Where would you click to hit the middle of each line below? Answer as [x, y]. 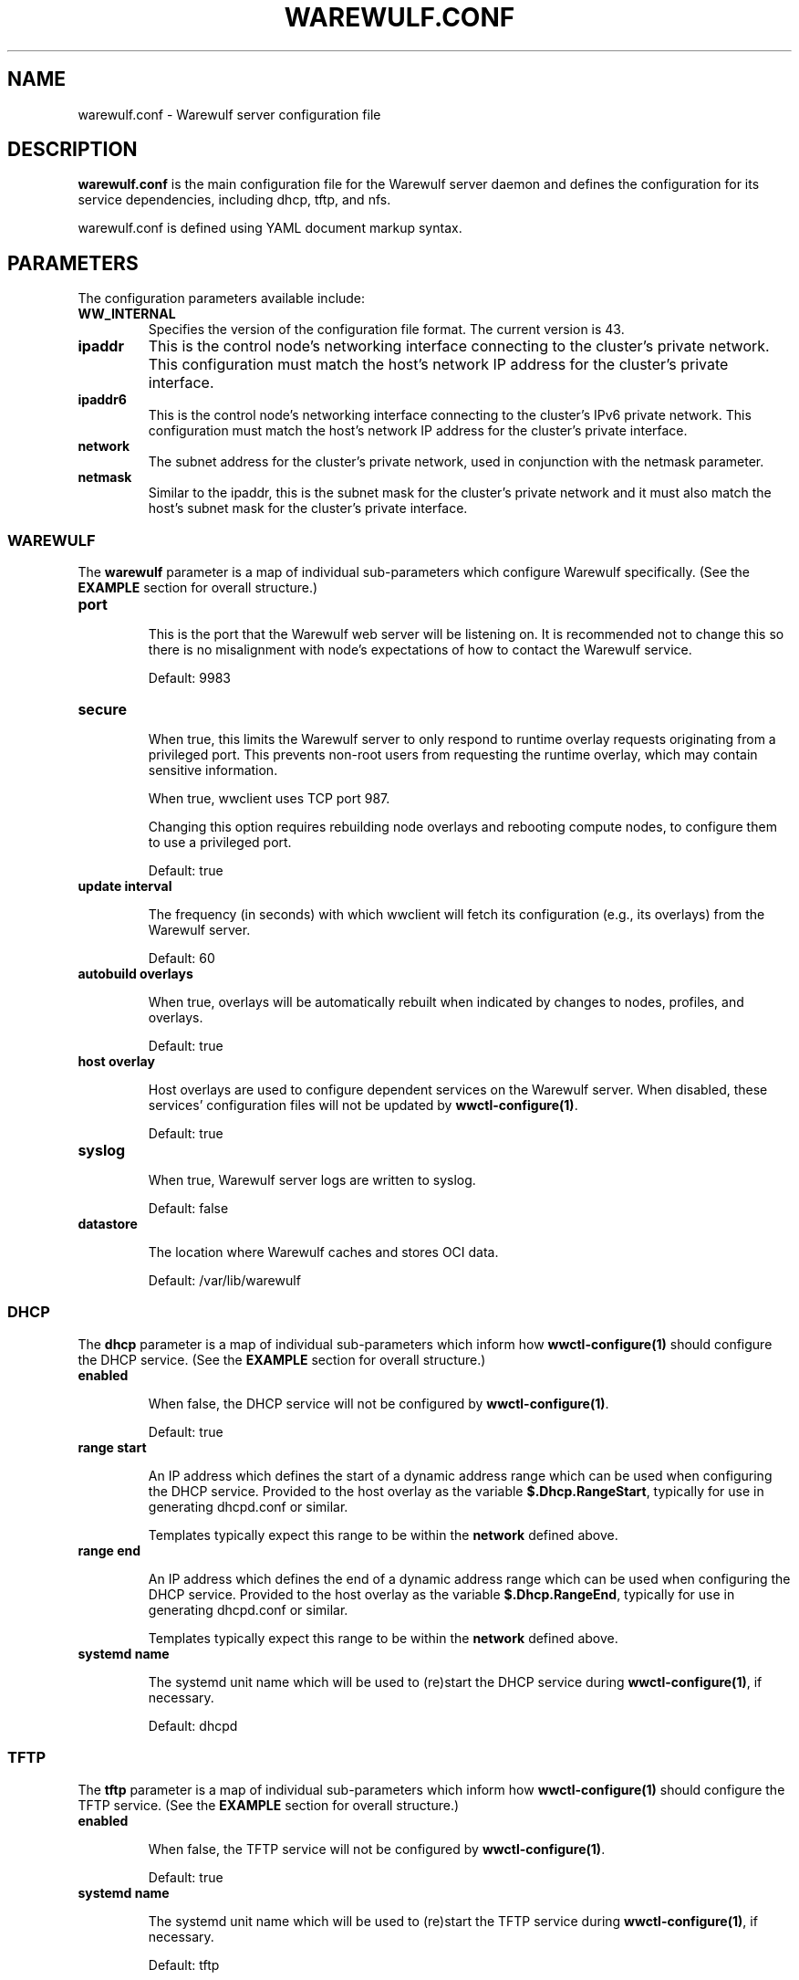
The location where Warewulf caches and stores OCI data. [323, 1252]
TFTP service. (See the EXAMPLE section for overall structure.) [269, 1805]
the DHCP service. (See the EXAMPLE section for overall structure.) [282, 1359]
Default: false [188, 1209]
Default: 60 [182, 959]
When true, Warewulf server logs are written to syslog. [312, 1180]
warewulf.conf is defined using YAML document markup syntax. [270, 228]
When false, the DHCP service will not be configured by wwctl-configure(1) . [379, 1403]
